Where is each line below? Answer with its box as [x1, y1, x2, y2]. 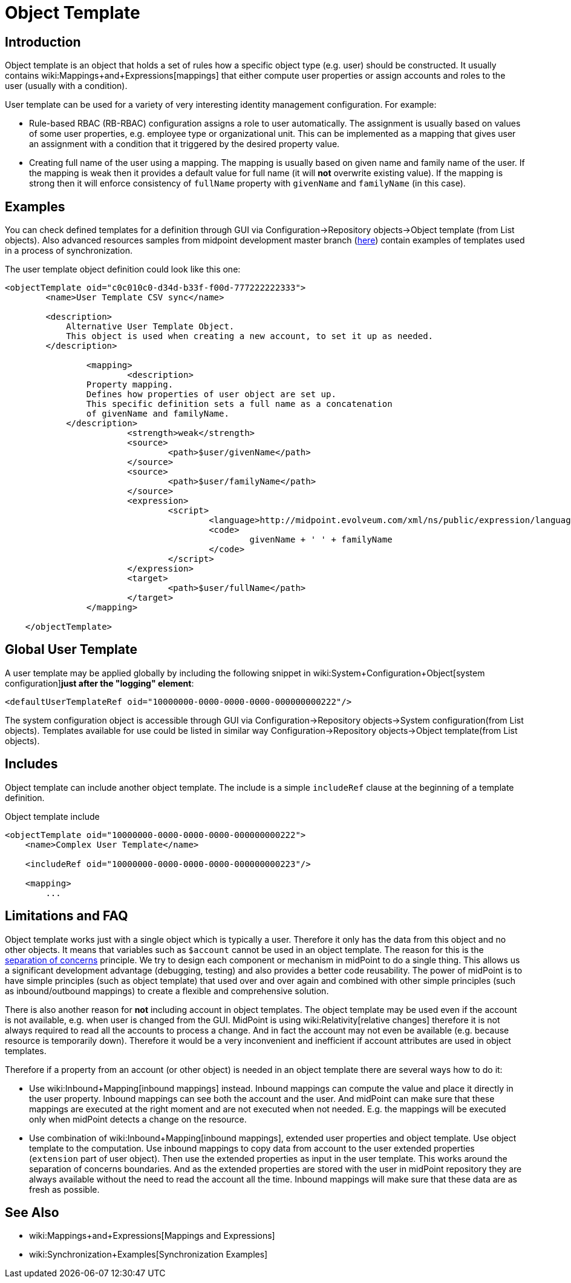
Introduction [5, 34, 81, 50]
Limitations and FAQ [5, 908, 128, 924]
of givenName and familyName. [86, 409, 229, 419]
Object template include [5, 811, 100, 822]
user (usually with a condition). [5, 81, 128, 91]
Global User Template [5, 642, 137, 658]
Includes [5, 756, 58, 772]
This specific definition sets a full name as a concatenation [86, 399, 393, 409]
